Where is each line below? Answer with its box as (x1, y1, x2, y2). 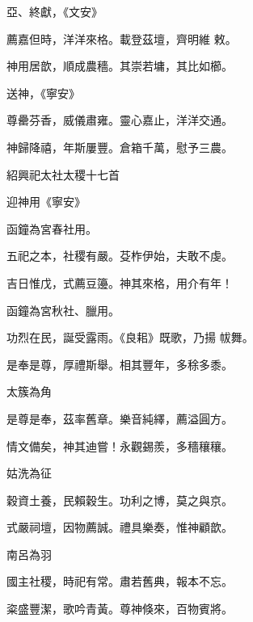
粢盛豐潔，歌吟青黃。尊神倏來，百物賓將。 (6, 600, 233, 617)
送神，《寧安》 (6, 84, 80, 101)
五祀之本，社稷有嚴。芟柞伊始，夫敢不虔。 (6, 247, 233, 264)
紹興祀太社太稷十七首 (6, 166, 120, 183)
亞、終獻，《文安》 (6, 3, 103, 19)
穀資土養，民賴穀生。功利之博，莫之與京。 (6, 491, 233, 508)
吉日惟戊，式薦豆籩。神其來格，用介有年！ (6, 274, 233, 291)
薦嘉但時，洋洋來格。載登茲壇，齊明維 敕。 (6, 30, 237, 47)
